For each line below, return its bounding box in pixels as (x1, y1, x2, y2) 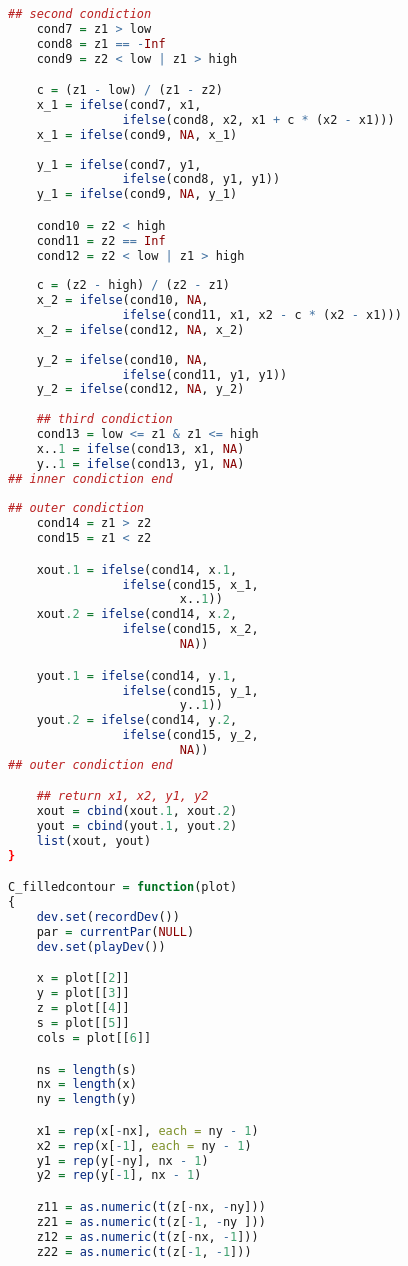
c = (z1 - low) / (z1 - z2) (36, 83, 223, 98)
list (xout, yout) (36, 834, 152, 849)
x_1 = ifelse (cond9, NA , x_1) (36, 127, 238, 142)
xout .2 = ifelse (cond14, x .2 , (36, 607, 238, 622)
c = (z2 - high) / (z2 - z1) (36, 278, 230, 293)
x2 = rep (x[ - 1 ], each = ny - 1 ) (36, 1138, 252, 1153)
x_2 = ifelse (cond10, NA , (36, 293, 209, 308)
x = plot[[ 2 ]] (36, 971, 130, 986)
